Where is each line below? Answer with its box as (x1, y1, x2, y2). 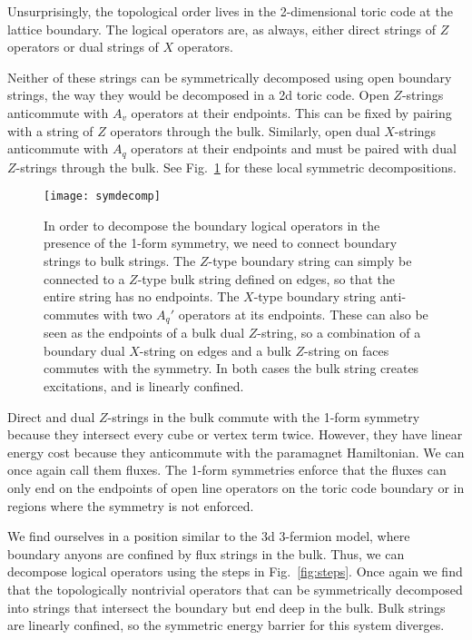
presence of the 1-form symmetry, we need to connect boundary (44, 233, 398, 252)
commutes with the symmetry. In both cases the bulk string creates (44, 359, 419, 378)
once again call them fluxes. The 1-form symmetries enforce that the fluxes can (7, 460, 447, 479)
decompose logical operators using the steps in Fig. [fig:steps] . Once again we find (7, 562, 463, 581)
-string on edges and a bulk (139, 340, 291, 359)
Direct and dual (7, 407, 95, 426)
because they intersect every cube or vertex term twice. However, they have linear (7, 425, 463, 444)
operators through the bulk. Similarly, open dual (110, 121, 380, 140)
